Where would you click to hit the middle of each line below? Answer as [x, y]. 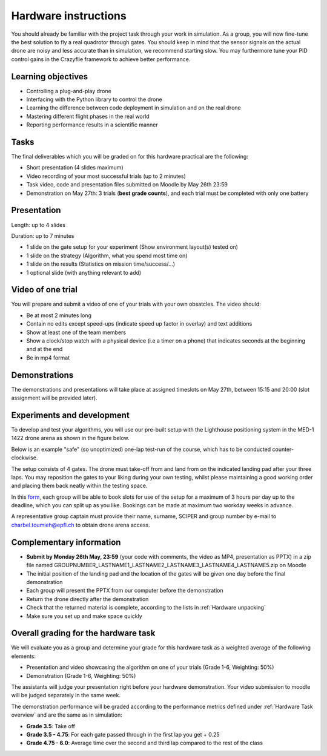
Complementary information [66, 542]
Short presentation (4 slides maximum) [75, 168]
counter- [283, 449]
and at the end [45, 349]
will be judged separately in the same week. [66, 695]
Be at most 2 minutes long [59, 315]
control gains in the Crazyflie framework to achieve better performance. [101, 59]
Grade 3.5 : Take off [51, 726]
